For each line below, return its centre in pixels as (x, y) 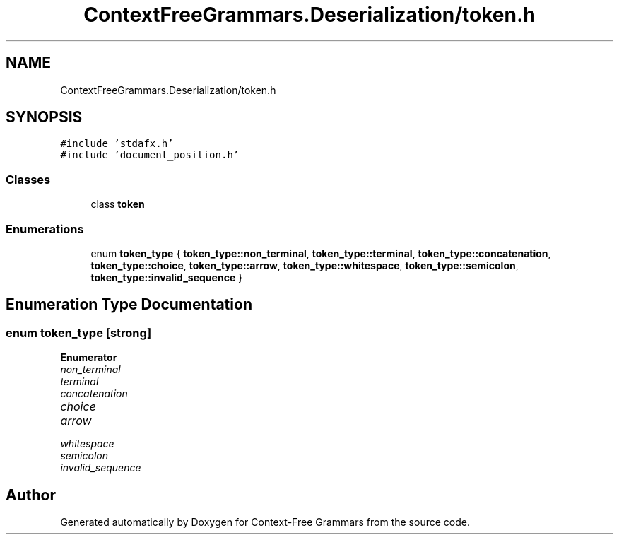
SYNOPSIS (44, 117)
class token (118, 204)
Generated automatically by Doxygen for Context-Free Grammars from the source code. (265, 522)
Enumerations (45, 229)
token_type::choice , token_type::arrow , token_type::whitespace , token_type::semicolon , (305, 265)
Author (31, 495)
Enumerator (89, 358)
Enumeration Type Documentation (129, 305)
